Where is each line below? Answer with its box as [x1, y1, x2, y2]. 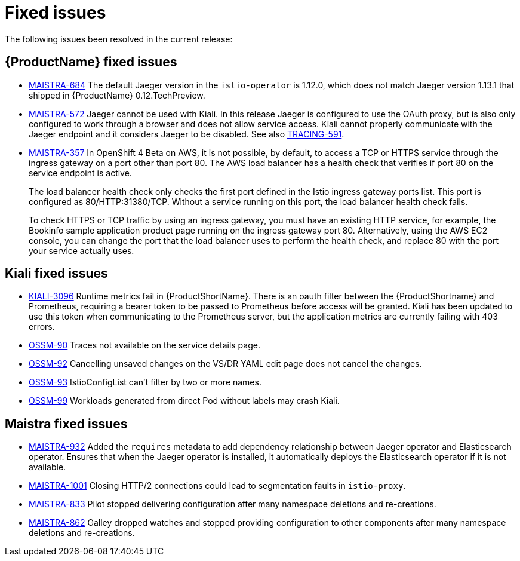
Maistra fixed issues [5, 416, 128, 431]
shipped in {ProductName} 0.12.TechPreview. [29, 90, 205, 100]
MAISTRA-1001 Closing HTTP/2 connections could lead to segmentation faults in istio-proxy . [29, 480, 406, 491]
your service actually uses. [29, 245, 134, 256]
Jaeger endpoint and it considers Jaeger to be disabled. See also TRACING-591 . [29, 128, 344, 139]
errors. [29, 321, 55, 332]
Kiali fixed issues [5, 266, 108, 281]
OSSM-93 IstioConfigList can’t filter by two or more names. [29, 377, 261, 388]
